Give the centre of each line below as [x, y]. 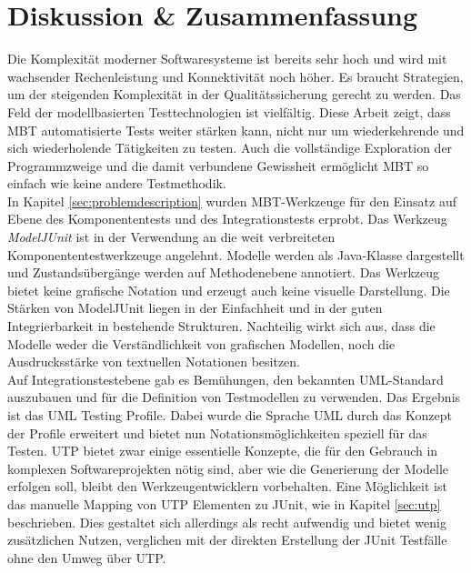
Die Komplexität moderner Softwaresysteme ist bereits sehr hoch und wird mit [227, 59]
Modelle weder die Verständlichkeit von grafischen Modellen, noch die [201, 343]
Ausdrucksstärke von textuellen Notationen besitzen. [154, 362]
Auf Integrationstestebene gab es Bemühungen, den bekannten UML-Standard [225, 379]
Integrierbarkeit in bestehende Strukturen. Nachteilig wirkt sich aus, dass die [221, 326]
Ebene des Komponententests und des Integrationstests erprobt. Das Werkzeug [227, 219]
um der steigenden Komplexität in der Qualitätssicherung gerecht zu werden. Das [234, 94]
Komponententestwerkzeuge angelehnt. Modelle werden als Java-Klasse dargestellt [236, 254]
